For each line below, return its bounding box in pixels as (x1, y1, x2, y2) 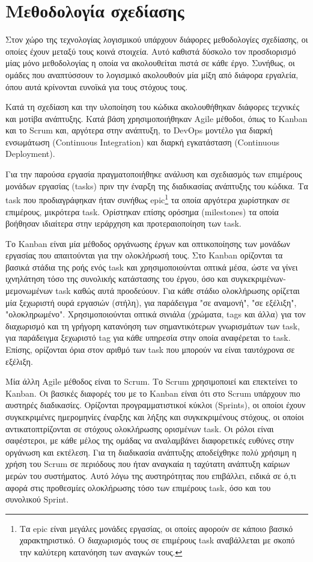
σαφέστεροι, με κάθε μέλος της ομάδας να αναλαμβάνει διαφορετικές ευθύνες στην (5, 434, 294, 447)
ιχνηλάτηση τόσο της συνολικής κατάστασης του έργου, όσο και (5, 272, 228, 285)
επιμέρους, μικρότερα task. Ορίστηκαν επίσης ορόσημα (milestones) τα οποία (5, 205, 279, 218)
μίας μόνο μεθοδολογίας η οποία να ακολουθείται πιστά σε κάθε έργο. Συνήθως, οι (5, 57, 295, 69)
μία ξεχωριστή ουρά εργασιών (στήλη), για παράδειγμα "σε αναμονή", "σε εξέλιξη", (5, 296, 297, 308)
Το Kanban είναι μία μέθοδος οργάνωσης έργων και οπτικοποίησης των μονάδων (5, 237, 290, 249)
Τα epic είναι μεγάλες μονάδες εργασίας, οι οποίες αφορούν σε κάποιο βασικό (19, 522, 293, 534)
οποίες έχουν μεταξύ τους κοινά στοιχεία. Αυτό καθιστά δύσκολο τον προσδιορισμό (5, 44, 296, 57)
